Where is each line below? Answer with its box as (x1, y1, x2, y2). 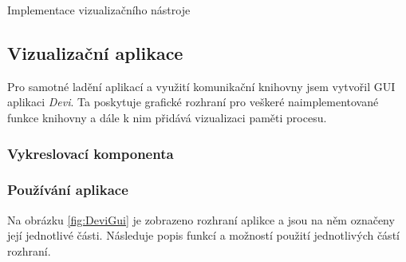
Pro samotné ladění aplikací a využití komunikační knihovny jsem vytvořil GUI (7, 77, 396, 94)
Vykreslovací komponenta (7, 143, 174, 163)
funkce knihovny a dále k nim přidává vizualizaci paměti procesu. (7, 109, 327, 125)
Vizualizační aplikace (7, 40, 183, 65)
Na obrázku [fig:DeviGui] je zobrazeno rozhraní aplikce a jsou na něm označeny (7, 211, 395, 228)
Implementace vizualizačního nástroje (7, 2, 191, 18)
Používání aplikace (7, 180, 128, 200)
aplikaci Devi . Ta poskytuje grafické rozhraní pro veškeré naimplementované (7, 93, 379, 110)
